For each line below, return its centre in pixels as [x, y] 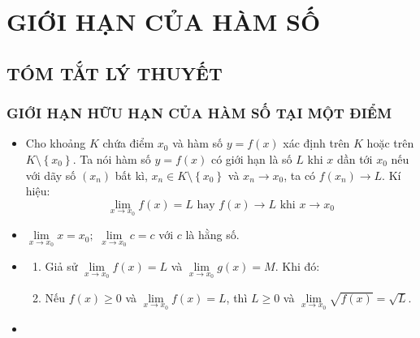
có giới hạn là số [251, 158]
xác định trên [316, 143]
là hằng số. [212, 235]
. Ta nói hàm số [112, 158]
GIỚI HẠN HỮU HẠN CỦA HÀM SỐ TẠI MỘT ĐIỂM [199, 113]
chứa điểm [128, 143]
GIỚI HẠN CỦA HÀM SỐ [164, 21]
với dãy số [51, 175]
